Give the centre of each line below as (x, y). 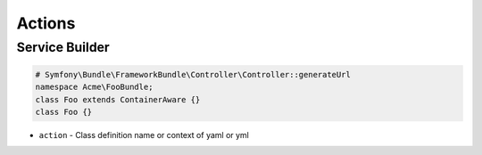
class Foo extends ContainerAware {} (118, 99)
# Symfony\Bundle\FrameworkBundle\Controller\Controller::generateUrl (193, 74)
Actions (46, 23)
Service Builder (63, 47)
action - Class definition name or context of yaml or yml (144, 135)
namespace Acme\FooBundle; (94, 87)
